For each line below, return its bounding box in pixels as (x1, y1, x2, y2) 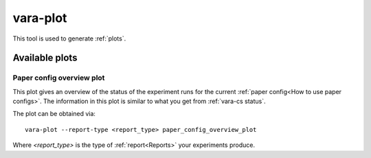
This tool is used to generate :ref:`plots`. (12, 34, 126, 43)
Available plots (12, 52, 78, 64)
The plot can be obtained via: (12, 110, 96, 118)
